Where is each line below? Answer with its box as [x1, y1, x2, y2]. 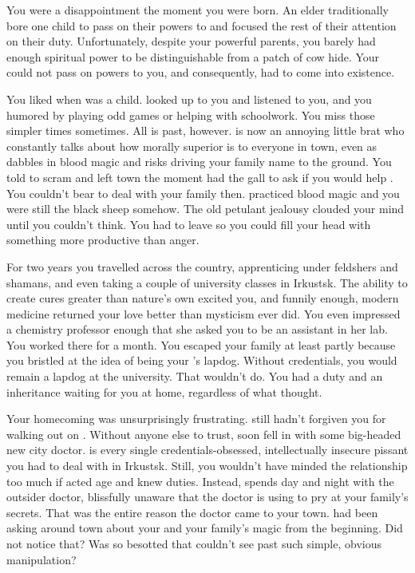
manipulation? [6, 551, 77, 567]
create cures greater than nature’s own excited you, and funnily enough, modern [6, 290, 399, 306]
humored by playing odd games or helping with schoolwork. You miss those [6, 106, 375, 123]
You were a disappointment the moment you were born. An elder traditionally [6, 2, 389, 18]
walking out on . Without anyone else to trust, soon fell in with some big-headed [6, 425, 401, 442]
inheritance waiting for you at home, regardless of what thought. [6, 383, 322, 400]
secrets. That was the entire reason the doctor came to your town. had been [6, 504, 378, 520]
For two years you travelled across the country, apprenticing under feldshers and [6, 258, 398, 275]
